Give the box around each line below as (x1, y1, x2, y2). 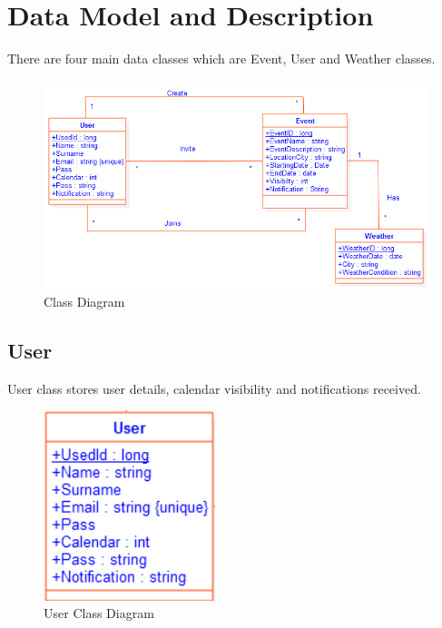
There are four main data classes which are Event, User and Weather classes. (7, 49, 436, 68)
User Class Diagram (44, 603, 154, 623)
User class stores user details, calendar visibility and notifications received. (7, 378, 421, 397)
